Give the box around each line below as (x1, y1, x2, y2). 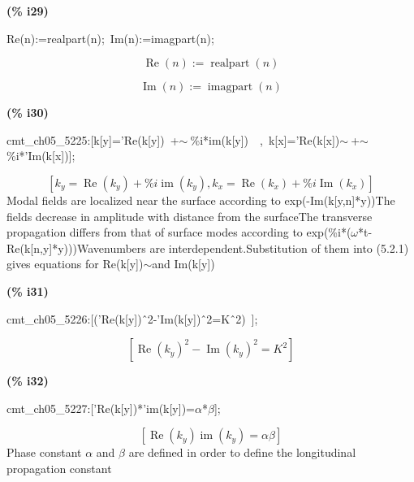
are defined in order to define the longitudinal (128, 444, 356, 461)
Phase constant (6, 444, 82, 461)
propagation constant (6, 459, 112, 476)
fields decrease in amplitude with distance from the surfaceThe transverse (6, 207, 373, 224)
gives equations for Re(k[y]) (6, 255, 144, 272)
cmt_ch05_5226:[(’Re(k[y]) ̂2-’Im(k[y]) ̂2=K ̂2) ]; (6, 310, 258, 327)
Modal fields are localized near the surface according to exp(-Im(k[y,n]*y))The (6, 191, 395, 208)
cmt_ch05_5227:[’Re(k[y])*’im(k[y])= (6, 399, 195, 416)
